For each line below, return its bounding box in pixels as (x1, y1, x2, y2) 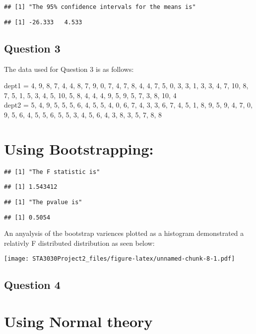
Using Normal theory (4, 311, 153, 332)
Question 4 (4, 277, 61, 292)
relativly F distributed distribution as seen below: (4, 237, 155, 248)
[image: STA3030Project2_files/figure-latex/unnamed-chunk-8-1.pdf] (4, 255, 235, 263)
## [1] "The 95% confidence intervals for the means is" (4, 3, 196, 10)
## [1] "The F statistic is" (4, 168, 100, 175)
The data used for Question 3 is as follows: (4, 63, 134, 74)
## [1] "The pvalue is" (4, 198, 82, 206)
